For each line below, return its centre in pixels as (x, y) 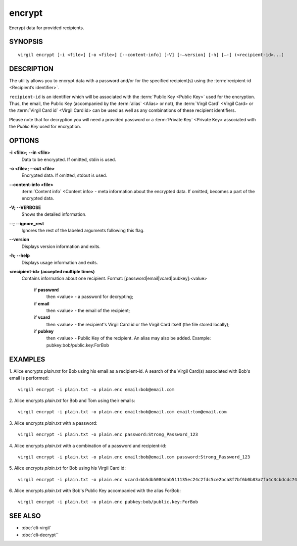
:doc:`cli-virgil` (36, 528)
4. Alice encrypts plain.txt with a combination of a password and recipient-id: (88, 446)
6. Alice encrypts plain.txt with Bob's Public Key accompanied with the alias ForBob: (95, 491)
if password (46, 290)
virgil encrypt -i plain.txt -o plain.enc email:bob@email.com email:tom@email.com (123, 412)
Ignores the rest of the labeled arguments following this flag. (83, 231)
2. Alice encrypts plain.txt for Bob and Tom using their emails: (72, 400)
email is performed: (29, 378)
